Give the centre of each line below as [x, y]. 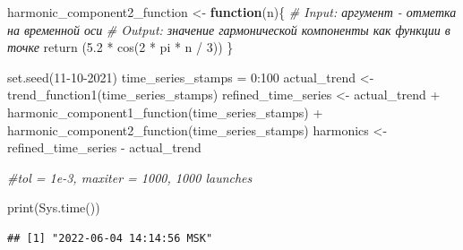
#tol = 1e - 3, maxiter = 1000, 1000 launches [130, 177]
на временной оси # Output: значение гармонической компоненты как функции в [229, 29]
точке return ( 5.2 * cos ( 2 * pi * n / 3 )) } [120, 47]
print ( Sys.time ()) [54, 207]
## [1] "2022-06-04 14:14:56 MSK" [110, 238]
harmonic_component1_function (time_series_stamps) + [165, 112]
